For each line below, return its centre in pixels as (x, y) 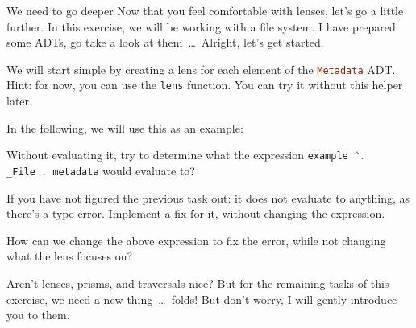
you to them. (38, 315)
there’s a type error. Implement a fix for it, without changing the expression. (196, 213)
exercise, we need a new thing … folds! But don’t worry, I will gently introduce (202, 299)
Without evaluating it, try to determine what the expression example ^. (186, 155)
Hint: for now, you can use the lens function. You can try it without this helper (205, 85)
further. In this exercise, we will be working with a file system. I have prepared (201, 26)
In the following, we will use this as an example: (125, 127)
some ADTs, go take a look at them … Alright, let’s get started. (165, 42)
